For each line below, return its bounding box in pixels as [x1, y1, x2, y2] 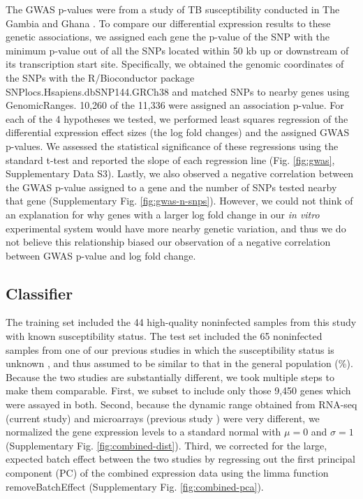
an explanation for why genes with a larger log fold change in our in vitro [6, 207, 320, 221]
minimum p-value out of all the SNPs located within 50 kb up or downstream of [6, 43, 349, 57]
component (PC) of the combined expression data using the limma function [6, 466, 329, 480]
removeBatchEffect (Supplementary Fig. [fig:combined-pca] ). [6, 479, 264, 493]
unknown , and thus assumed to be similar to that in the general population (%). [6, 356, 353, 371]
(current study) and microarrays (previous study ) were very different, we [6, 410, 320, 425]
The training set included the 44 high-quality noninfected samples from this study [6, 315, 357, 329]
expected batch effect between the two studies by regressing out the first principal [6, 452, 355, 466]
